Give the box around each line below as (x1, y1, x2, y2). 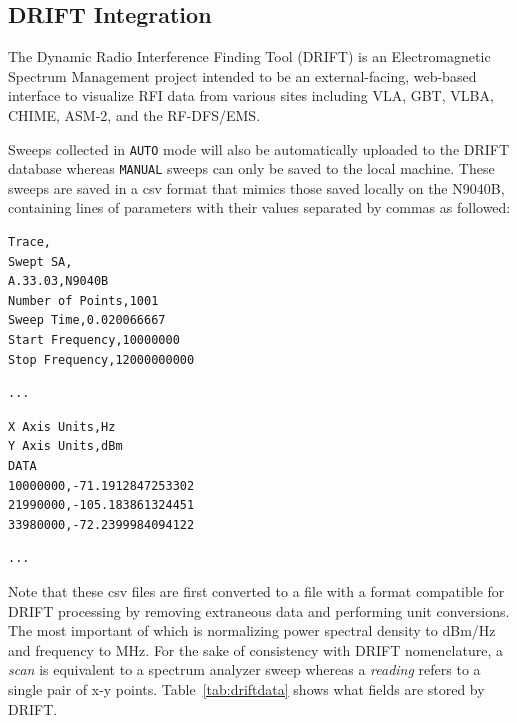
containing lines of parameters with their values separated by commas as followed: (8, 197, 511, 218)
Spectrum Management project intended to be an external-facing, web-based (8, 65, 477, 86)
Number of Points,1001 (8, 293, 159, 308)
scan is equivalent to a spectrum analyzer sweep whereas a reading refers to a (8, 659, 481, 680)
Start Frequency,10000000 (8, 333, 180, 348)
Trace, (8, 235, 51, 250)
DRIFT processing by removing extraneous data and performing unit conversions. (8, 600, 510, 621)
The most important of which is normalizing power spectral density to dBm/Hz (8, 620, 496, 641)
